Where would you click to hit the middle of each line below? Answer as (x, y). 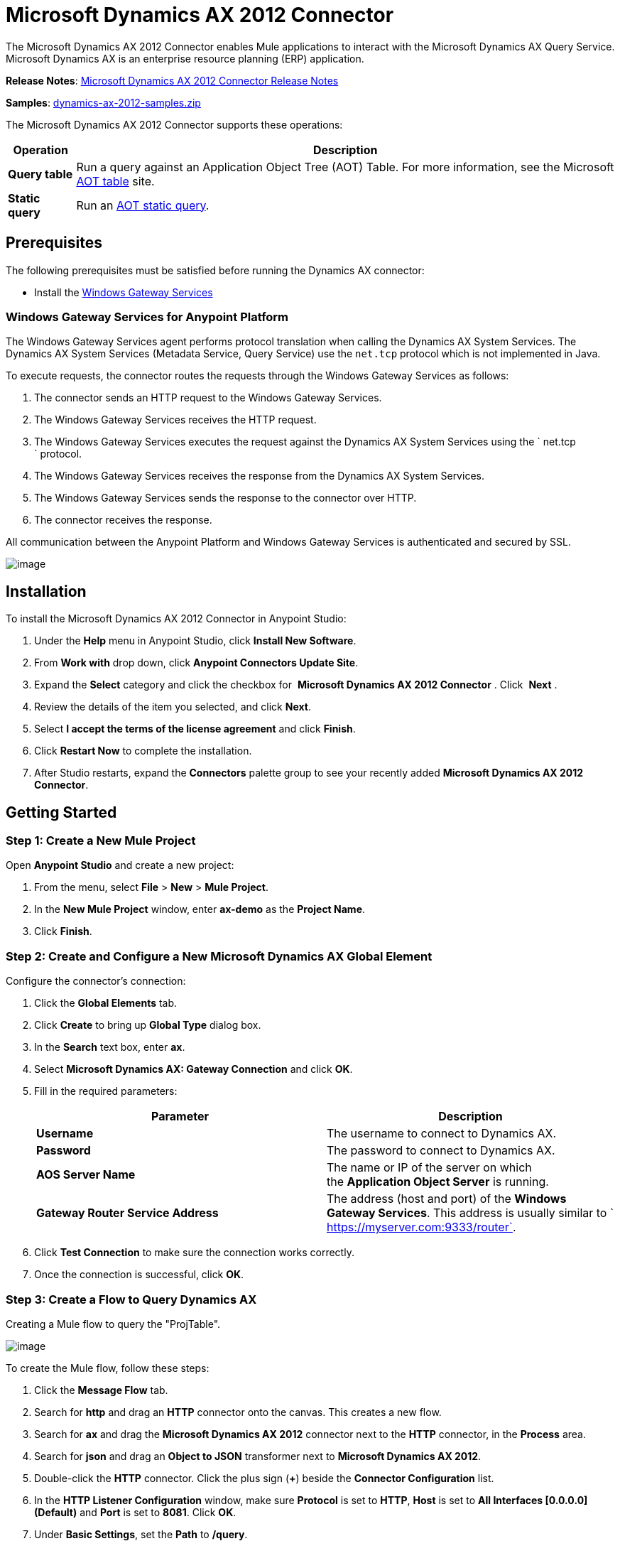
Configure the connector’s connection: (96, 981)
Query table (40, 174)
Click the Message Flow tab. (101, 1390)
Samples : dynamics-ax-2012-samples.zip (103, 102)
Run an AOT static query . (143, 205)
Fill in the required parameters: (106, 1091)
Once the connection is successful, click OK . (139, 1275)
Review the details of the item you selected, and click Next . (173, 707)
